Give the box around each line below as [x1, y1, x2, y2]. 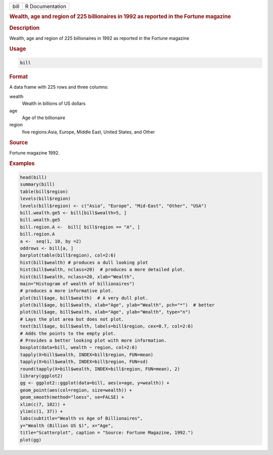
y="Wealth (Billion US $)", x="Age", [20, 423, 114, 428]
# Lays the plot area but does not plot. [20, 316, 124, 322]
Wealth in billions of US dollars [22, 100, 86, 106]
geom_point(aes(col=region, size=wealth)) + [20, 387, 132, 393]
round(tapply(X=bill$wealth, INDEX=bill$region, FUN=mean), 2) [20, 366, 180, 372]
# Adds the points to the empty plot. [20, 330, 116, 336]
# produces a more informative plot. [20, 288, 114, 294]
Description [9, 24, 40, 31]
